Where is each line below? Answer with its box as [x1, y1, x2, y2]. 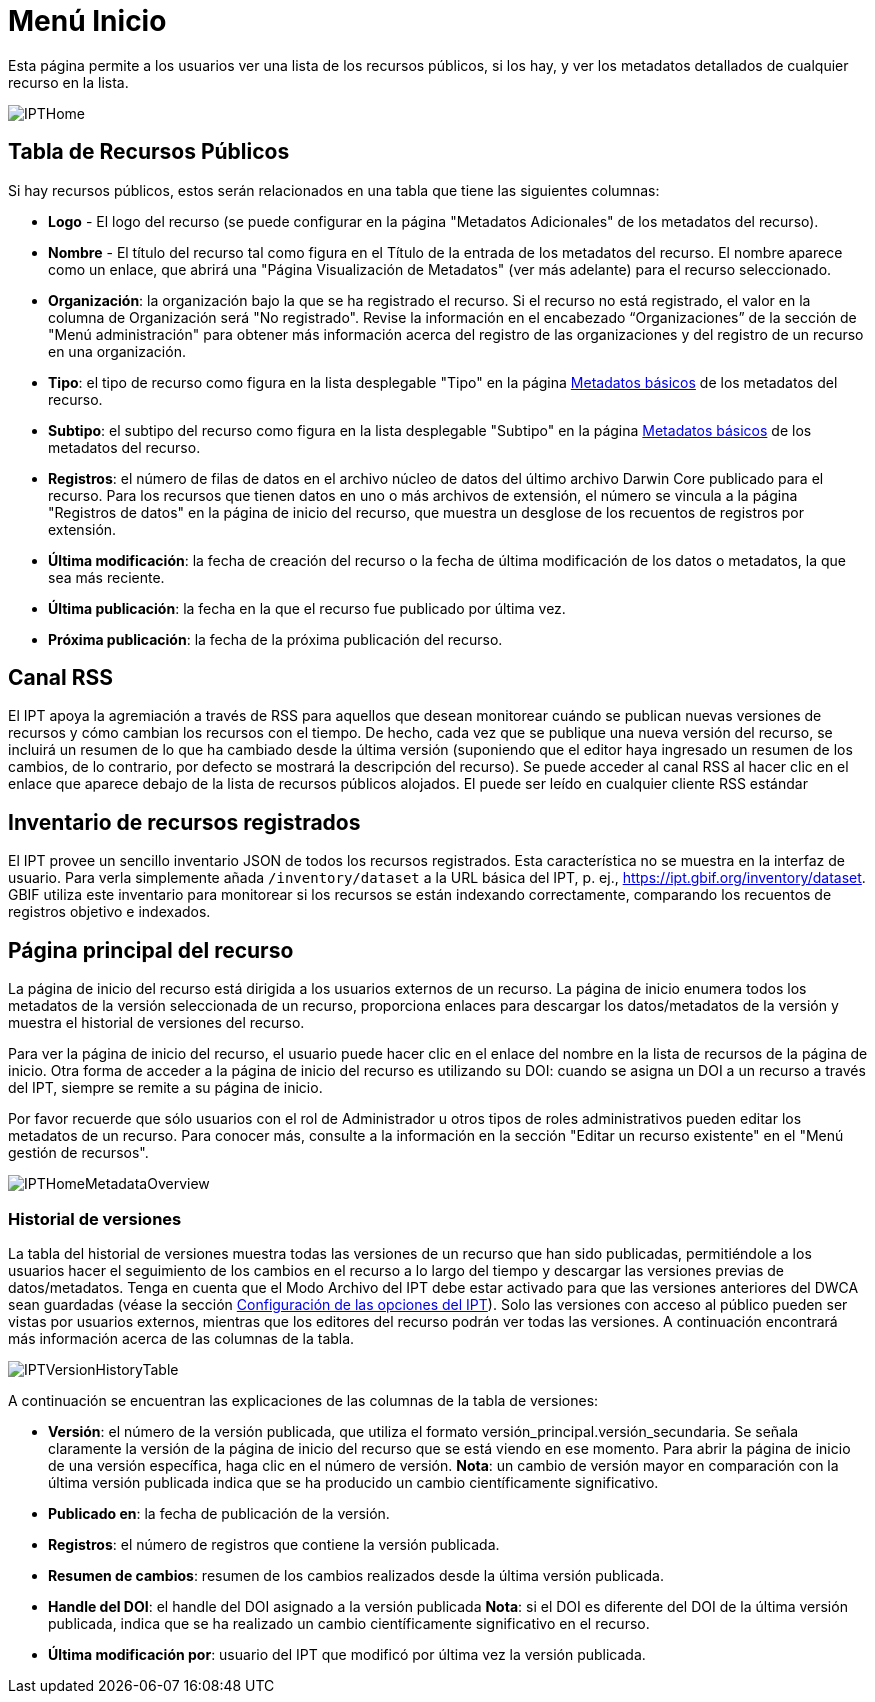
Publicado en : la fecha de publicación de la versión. [48, 1504, 390, 1522]
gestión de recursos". [8, 1144, 149, 1162]
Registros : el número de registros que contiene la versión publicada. [48, 1535, 500, 1553]
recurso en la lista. [8, 73, 129, 91]
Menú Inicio [8, 4, 167, 38]
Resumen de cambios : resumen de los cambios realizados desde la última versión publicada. [48, 1566, 664, 1584]
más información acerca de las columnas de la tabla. [8, 1329, 355, 1347]
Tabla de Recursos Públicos [8, 139, 290, 165]
